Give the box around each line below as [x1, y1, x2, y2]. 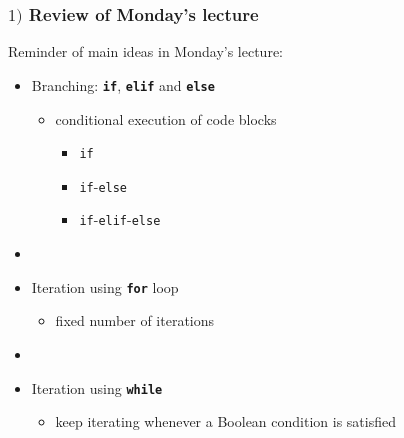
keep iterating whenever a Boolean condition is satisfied [55, 411, 396, 432]
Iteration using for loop [31, 276, 179, 297]
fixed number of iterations [55, 310, 215, 331]
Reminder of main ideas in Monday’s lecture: [8, 41, 283, 62]
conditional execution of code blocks [55, 108, 277, 129]
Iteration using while [31, 377, 163, 398]
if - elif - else [79, 209, 161, 230]
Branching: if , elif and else [31, 74, 215, 95]
